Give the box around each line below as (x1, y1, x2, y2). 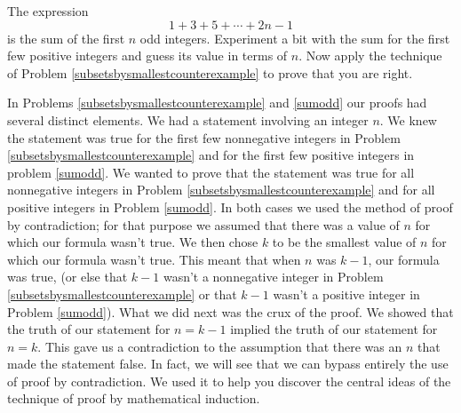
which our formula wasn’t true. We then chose (7, 233, 258, 251)
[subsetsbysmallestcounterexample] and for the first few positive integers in (7, 146, 415, 164)
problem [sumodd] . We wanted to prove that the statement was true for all (7, 163, 415, 181)
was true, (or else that (7, 267, 128, 286)
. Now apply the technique (298, 46, 442, 65)
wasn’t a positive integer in (273, 284, 420, 303)
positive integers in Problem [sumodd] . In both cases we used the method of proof (7, 197, 453, 216)
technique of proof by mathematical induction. (7, 389, 260, 408)
